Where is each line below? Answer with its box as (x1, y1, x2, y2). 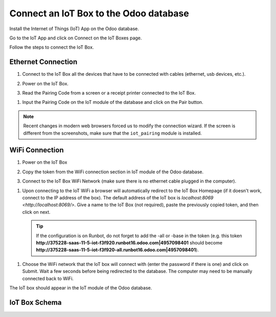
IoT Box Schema (9, 298, 62, 307)
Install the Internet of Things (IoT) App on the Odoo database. (9, 26, 139, 32)
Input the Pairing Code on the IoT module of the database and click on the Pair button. (22, 99, 204, 105)
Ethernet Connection (9, 58, 78, 66)
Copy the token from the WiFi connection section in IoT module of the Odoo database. (22, 169, 204, 175)
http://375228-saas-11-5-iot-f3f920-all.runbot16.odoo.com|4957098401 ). (36, 247, 199, 253)
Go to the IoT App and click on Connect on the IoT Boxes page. (9, 35, 142, 41)
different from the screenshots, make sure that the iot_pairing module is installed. (23, 130, 202, 136)
